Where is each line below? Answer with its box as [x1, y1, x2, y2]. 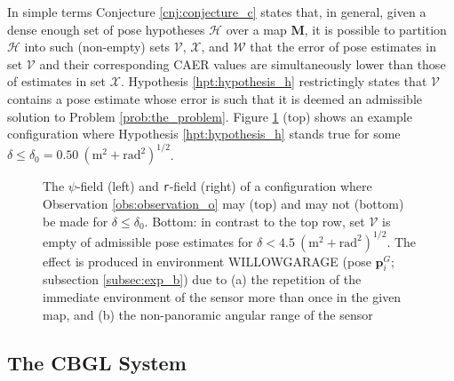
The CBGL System [7, 348, 187, 376]
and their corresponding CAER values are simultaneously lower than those [39, 54, 446, 73]
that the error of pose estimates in [250, 37, 436, 56]
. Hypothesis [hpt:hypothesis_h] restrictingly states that [120, 72, 427, 91]
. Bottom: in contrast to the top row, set [144, 211, 365, 230]
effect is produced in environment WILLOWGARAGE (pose [43, 251, 371, 270]
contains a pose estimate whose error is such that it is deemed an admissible [7, 89, 423, 107]
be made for [43, 211, 108, 230]
